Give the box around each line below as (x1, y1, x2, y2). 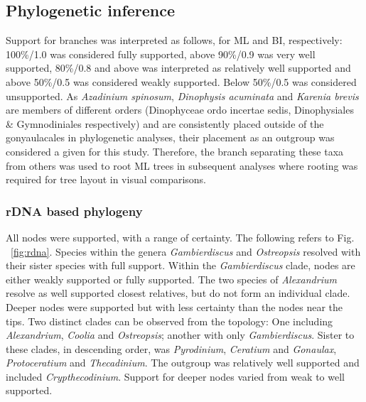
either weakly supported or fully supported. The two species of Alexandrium (6, 271, 337, 286)
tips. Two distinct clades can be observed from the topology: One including (6, 313, 333, 328)
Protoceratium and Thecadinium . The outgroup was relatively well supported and (6, 355, 360, 370)
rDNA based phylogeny (6, 202, 143, 219)
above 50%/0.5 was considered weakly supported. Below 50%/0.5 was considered (6, 74, 357, 89)
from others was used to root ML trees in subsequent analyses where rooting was (6, 158, 358, 173)
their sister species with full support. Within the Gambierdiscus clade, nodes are (6, 258, 355, 273)
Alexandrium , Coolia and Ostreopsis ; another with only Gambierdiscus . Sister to (6, 327, 355, 342)
